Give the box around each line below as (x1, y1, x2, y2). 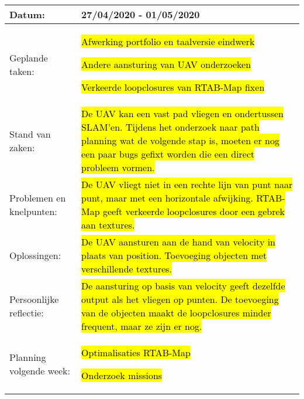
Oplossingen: (9, 248, 61, 262)
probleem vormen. (81, 161, 155, 174)
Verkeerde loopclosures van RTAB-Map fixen (81, 80, 265, 94)
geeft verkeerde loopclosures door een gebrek (102, 204, 285, 218)
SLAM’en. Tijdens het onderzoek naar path (81, 120, 260, 134)
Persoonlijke (9, 292, 59, 306)
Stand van (9, 127, 51, 141)
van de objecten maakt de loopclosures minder (81, 306, 271, 319)
